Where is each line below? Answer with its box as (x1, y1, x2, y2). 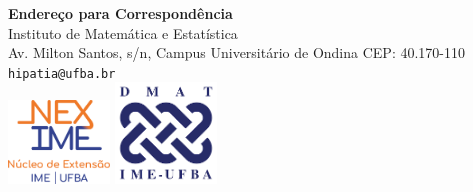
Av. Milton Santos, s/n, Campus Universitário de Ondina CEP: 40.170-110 (8, 42, 465, 63)
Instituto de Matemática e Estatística (8, 22, 238, 43)
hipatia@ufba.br (8, 66, 116, 81)
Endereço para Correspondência (8, 3, 233, 23)
